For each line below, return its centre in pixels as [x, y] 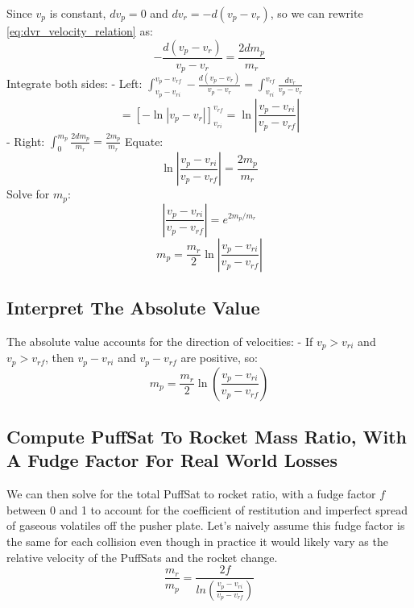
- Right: [26, 141]
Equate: [144, 141]
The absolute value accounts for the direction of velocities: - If [160, 341]
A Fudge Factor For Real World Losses [172, 460]
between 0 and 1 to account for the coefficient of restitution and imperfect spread [207, 509]
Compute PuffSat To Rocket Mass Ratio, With [207, 437]
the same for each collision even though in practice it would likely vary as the [197, 541]
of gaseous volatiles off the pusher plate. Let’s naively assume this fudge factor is [206, 525]
